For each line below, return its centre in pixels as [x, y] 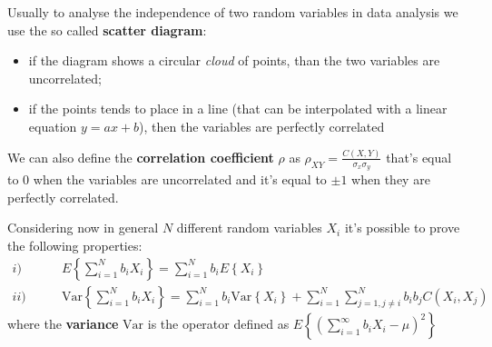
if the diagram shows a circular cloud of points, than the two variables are [234, 60]
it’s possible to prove [402, 228]
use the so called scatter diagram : [107, 30]
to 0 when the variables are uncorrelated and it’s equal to [167, 179]
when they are [391, 179]
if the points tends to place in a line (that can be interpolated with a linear [238, 109]
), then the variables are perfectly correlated [262, 126]
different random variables [249, 228]
